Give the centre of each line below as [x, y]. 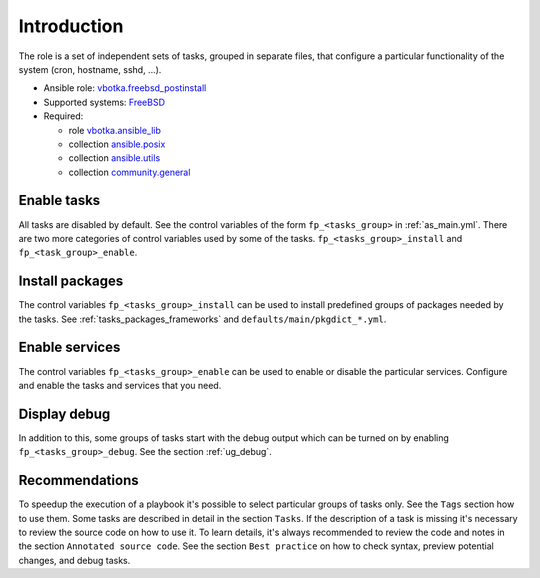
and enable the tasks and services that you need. [120, 385]
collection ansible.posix [117, 144]
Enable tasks [59, 200]
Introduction [71, 26]
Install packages [71, 281]
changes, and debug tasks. [74, 560]
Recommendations [78, 480]
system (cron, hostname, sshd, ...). [90, 69]
